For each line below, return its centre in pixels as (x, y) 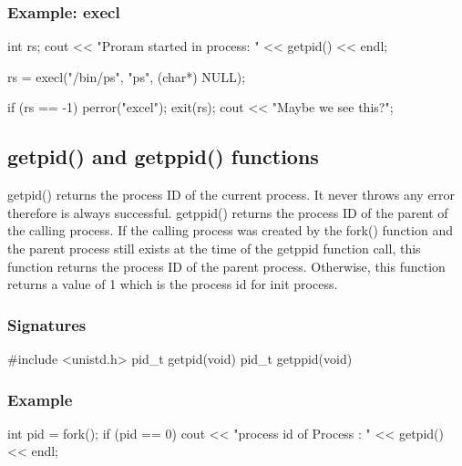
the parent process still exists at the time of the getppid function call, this (214, 248)
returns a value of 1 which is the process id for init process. (173, 284)
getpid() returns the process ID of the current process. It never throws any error (231, 195)
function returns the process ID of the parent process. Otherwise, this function (226, 266)
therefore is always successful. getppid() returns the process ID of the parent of (228, 212)
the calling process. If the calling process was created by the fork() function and (230, 230)
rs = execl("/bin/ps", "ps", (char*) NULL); (127, 76)
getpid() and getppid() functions (163, 156)
